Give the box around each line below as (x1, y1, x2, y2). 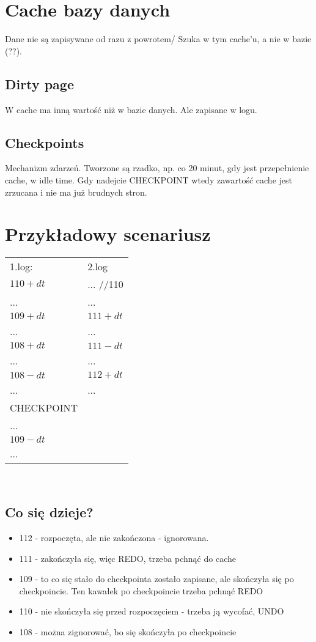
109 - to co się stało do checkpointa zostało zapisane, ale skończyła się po (19, 572, 294, 585)
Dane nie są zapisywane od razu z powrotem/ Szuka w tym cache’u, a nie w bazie (5, 32, 312, 45)
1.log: (10, 259, 33, 274)
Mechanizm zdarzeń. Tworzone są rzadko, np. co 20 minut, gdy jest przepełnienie (5, 161, 309, 174)
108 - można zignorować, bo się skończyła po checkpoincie (19, 625, 237, 638)
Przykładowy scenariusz (5, 221, 211, 246)
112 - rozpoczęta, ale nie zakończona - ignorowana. (19, 531, 209, 544)
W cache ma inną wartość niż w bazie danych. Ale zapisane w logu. (5, 103, 257, 116)
